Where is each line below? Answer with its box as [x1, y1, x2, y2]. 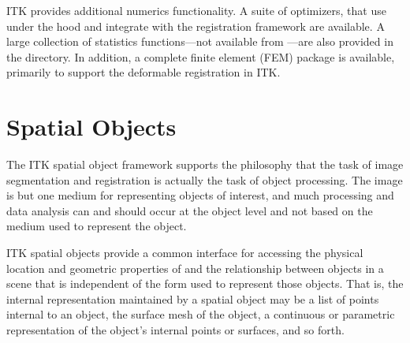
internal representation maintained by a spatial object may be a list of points [6, 290, 379, 307]
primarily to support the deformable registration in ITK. [6, 64, 281, 80]
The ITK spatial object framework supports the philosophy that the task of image [6, 156, 404, 173]
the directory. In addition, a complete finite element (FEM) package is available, [6, 48, 395, 65]
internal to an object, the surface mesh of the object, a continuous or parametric [6, 306, 395, 322]
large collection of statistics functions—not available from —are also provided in [6, 33, 393, 50]
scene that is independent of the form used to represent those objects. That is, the [6, 275, 404, 292]
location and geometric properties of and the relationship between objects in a [6, 259, 384, 276]
